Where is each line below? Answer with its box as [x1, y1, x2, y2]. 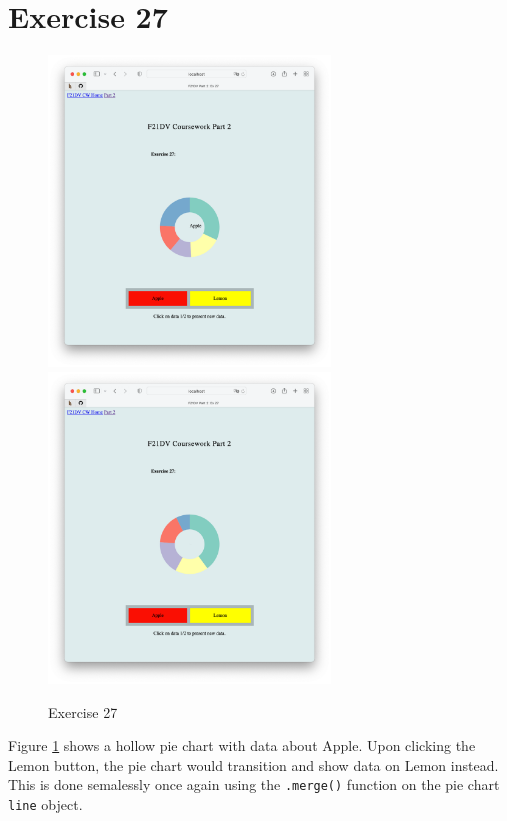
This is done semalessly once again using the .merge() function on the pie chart [8, 774, 500, 795]
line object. [8, 793, 83, 814]
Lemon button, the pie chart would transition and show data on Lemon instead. [8, 754, 499, 775]
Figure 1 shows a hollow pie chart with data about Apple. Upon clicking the [8, 735, 476, 756]
